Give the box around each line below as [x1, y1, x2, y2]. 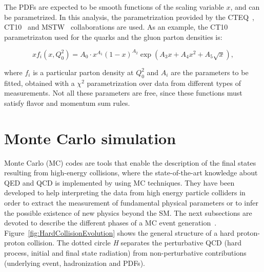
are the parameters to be [171, 66, 249, 77]
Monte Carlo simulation [4, 127, 176, 148]
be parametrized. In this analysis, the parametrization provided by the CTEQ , [4, 11, 254, 22]
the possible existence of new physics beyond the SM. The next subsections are [4, 207, 252, 218]
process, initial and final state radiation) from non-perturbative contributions [4, 247, 247, 258]
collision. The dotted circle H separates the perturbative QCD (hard [27, 237, 241, 248]
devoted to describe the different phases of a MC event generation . [4, 217, 217, 228]
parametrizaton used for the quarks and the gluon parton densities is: [4, 31, 222, 42]
